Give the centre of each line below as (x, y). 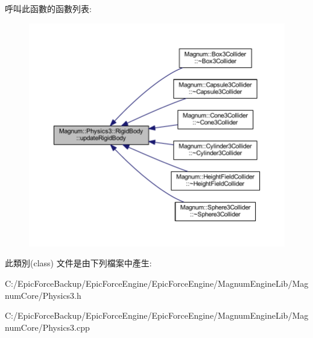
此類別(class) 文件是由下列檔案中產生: (78, 263)
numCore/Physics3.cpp (47, 327)
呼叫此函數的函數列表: (48, 8)
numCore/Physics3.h (43, 295)
